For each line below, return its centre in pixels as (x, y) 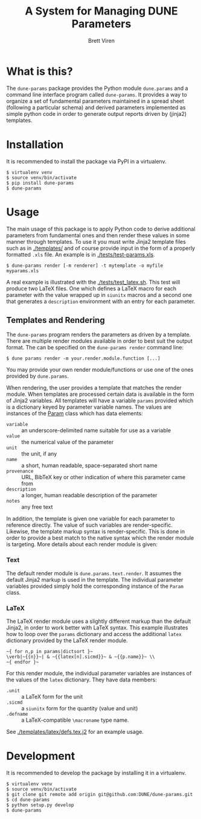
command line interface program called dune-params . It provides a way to (97, 94)
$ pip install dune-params (40, 183)
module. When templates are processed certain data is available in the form (100, 394)
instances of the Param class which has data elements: (75, 413)
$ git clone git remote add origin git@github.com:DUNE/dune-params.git (100, 794)
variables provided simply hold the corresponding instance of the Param (95, 586)
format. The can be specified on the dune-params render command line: (95, 348)
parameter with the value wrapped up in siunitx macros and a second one (99, 295)
